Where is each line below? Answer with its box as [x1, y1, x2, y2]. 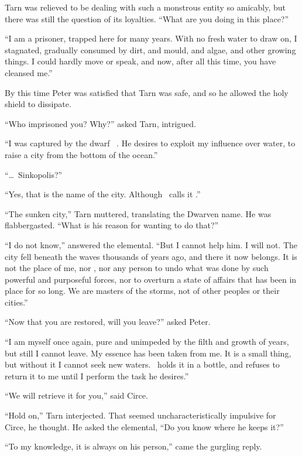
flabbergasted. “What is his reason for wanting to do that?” [5, 219, 219, 231]
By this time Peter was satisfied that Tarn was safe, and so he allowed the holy [5, 86, 289, 98]
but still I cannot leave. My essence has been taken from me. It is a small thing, [5, 347, 291, 359]
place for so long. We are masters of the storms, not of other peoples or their [5, 284, 280, 297]
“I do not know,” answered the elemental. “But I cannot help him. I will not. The [5, 238, 297, 251]
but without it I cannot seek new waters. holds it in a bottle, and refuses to [5, 358, 280, 371]
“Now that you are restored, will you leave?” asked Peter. [5, 316, 211, 328]
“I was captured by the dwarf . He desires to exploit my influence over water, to [5, 137, 296, 149]
